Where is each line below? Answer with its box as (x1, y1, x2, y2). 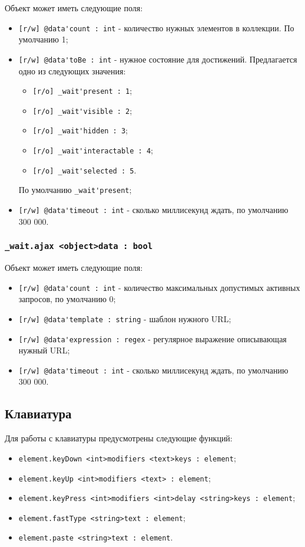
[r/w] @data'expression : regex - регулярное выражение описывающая (18, 332, 287, 345)
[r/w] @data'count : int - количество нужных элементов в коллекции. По (18, 21, 294, 34)
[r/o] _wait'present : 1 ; (32, 84, 132, 97)
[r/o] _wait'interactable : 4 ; (32, 144, 153, 156)
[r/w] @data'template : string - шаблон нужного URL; (18, 312, 231, 325)
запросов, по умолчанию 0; (18, 293, 116, 305)
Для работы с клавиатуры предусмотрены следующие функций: (5, 432, 233, 444)
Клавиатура (5, 404, 72, 422)
